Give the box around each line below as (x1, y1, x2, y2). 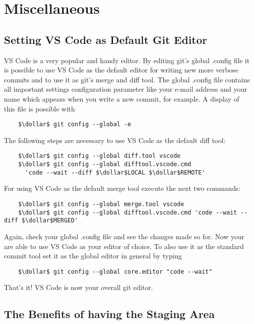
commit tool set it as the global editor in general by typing (4, 251, 182, 261)
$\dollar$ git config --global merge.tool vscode (18, 200, 184, 208)
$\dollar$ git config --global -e (18, 121, 131, 128)
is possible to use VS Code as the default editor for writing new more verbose (4, 65, 239, 75)
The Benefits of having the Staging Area (4, 306, 215, 322)
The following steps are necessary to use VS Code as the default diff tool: (4, 135, 226, 145)
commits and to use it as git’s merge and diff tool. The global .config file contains (4, 74, 250, 84)
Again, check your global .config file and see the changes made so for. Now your (4, 231, 245, 241)
